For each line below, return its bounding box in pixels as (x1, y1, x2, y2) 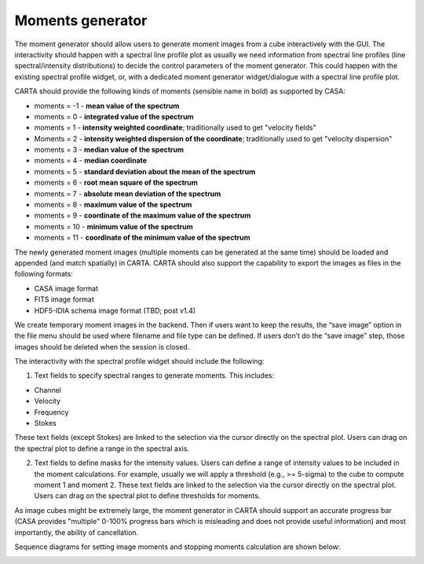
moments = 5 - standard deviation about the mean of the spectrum (34, 167, 256, 176)
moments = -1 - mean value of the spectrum (34, 101, 180, 110)
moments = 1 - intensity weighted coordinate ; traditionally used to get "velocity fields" (34, 123, 317, 133)
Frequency (34, 407, 69, 416)
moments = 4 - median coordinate (34, 156, 148, 165)
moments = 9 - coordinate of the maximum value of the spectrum (34, 211, 251, 220)
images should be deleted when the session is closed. (14, 342, 190, 351)
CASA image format (34, 284, 98, 293)
